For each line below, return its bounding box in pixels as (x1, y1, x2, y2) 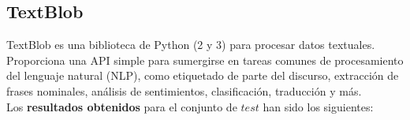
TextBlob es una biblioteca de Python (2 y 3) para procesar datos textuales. (6, 36, 375, 53)
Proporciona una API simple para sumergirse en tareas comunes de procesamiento (6, 51, 404, 68)
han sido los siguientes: (263, 98, 374, 114)
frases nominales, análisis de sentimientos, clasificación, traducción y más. (6, 82, 362, 99)
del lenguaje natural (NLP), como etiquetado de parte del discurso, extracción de (6, 67, 399, 84)
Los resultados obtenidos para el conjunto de (6, 98, 237, 114)
